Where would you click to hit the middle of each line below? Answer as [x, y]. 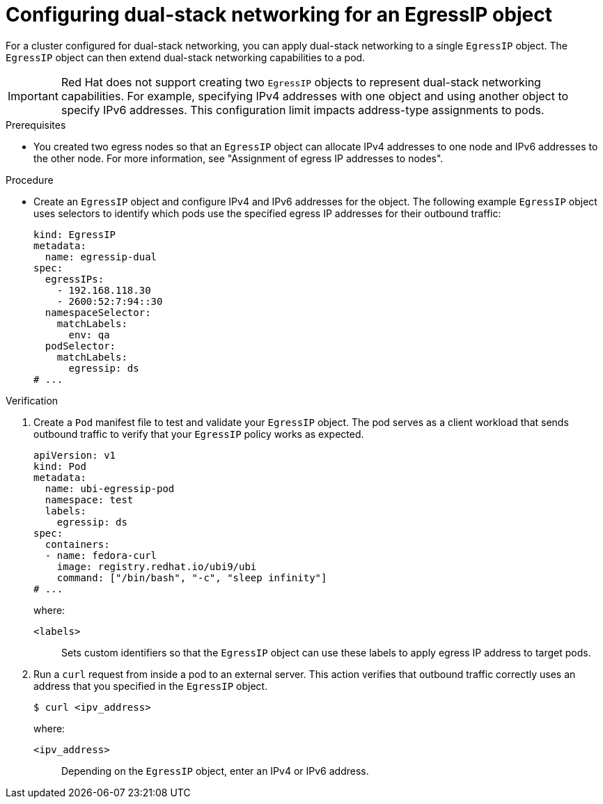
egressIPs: [75, 279]
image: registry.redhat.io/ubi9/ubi [157, 566]
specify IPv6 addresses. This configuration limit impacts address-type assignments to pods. [303, 110]
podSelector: [80, 346]
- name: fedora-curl [101, 555]
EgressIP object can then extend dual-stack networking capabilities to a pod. [186, 57]
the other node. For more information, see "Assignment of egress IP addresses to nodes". [238, 158]
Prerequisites [36, 125]
